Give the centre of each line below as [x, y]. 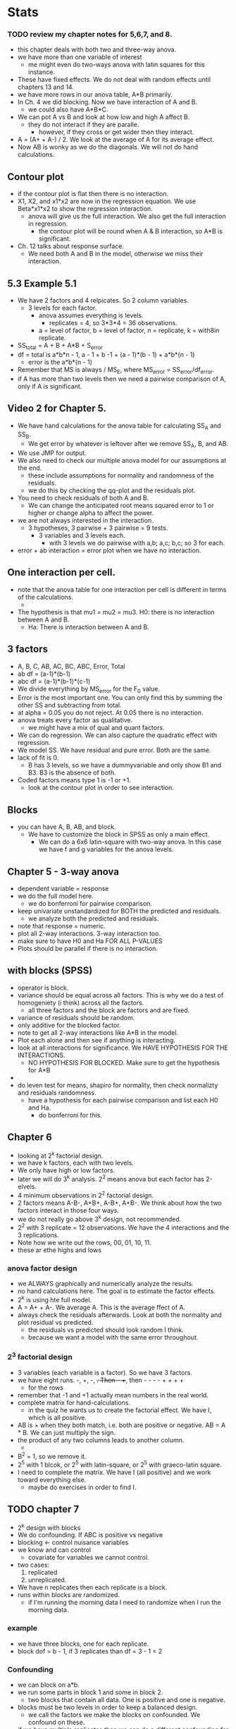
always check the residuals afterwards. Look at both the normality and [119, 1315]
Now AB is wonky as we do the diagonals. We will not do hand [108, 147]
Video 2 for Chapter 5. [57, 409]
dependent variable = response [63, 888]
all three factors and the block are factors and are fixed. [109, 1010]
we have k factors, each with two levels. [75, 1163]
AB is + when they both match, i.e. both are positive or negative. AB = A [122, 1425]
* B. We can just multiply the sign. [67, 1432]
